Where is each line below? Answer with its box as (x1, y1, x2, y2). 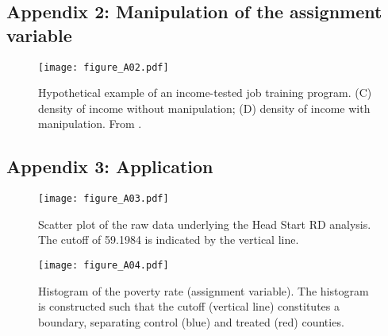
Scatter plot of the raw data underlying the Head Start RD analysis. (38, 215, 371, 232)
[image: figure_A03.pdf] (38, 193, 169, 205)
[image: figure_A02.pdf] (38, 61, 169, 73)
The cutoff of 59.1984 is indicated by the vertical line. (38, 231, 299, 248)
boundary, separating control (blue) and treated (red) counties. (38, 313, 344, 330)
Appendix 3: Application (6, 154, 213, 179)
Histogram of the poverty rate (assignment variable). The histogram (38, 282, 369, 299)
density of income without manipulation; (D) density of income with (38, 99, 371, 116)
